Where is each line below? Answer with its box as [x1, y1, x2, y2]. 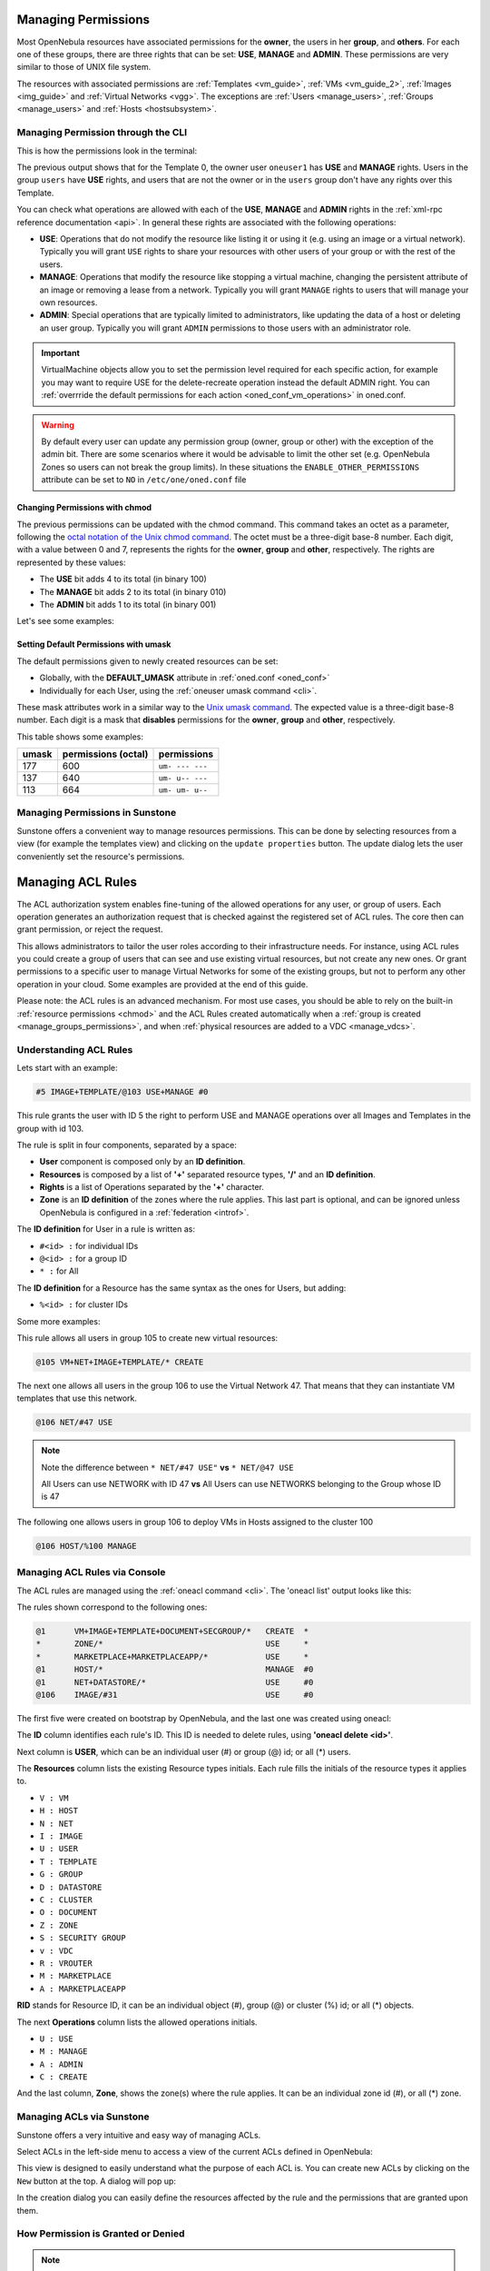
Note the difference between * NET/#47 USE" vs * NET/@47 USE [41, 1462, 294, 1473]
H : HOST [39, 1806, 79, 1816]
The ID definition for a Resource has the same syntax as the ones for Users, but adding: [16, 1282, 347, 1294]
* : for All [39, 1265, 79, 1276]
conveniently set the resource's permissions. [16, 850, 185, 862]
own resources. [39, 296, 98, 308]
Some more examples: [16, 1315, 101, 1326]
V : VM [39, 1792, 69, 1803]
